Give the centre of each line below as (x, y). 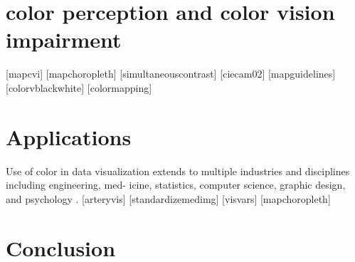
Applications (69, 136)
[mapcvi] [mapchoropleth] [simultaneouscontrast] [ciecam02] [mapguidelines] (171, 74)
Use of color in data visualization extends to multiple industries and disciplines (178, 171)
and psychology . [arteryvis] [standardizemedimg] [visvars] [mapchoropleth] (168, 198)
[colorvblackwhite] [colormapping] (79, 87)
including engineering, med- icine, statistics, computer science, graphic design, (176, 185)
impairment (64, 40)
